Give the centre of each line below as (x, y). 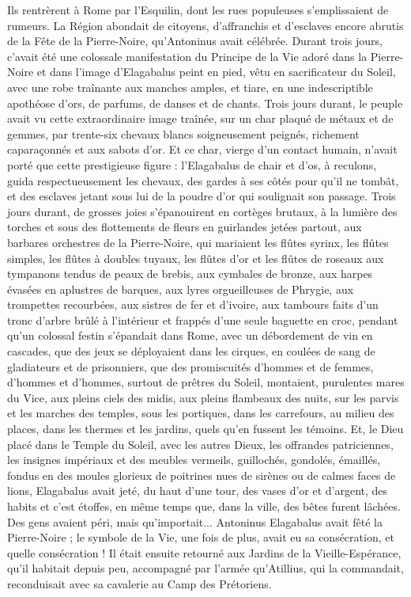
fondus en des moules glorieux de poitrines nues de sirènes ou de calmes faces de (202, 475)
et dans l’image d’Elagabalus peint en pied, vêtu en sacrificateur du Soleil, (216, 72)
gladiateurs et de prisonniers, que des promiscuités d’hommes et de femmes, (190, 366)
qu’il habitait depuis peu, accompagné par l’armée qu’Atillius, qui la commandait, (205, 568)
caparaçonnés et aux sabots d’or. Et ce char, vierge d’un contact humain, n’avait (202, 149)
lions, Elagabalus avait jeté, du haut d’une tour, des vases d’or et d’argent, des (198, 491)
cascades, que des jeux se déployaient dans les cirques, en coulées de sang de (191, 351)
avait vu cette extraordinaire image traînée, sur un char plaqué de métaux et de (200, 118)
